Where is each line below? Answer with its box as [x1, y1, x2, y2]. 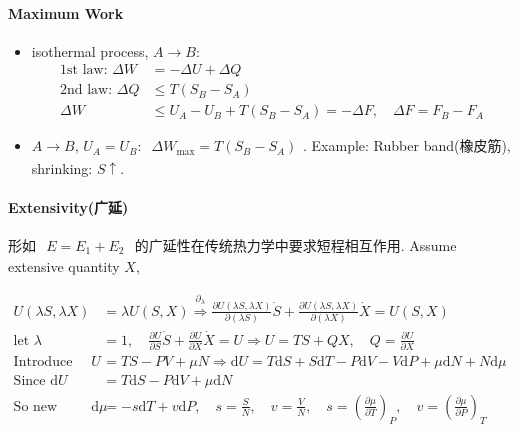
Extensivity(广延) [8, 196, 129, 217]
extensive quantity [8, 256, 120, 277]
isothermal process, [31, 40, 149, 61]
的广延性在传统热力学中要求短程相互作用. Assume [134, 234, 457, 255]
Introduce [13, 354, 73, 369]
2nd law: [60, 83, 113, 98]
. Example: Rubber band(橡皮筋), [303, 135, 511, 156]
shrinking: [31, 157, 93, 178]
